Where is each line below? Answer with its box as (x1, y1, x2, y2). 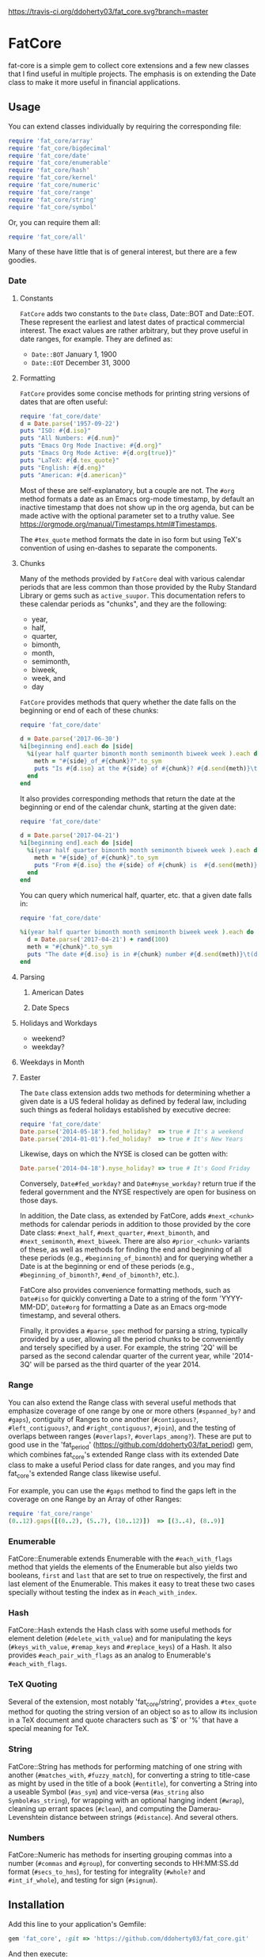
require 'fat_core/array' (8, 136, 93, 145)
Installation (8, 1898, 65, 1912)
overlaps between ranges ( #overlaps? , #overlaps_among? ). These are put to (8, 1431, 252, 1441)
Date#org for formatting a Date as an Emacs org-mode (51, 1302, 227, 1312)
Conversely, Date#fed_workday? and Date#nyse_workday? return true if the (19, 1179, 256, 1188)
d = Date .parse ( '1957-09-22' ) (19, 419, 120, 427)
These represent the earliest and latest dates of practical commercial (19, 317, 245, 327)
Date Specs (31, 1003, 70, 1012)
